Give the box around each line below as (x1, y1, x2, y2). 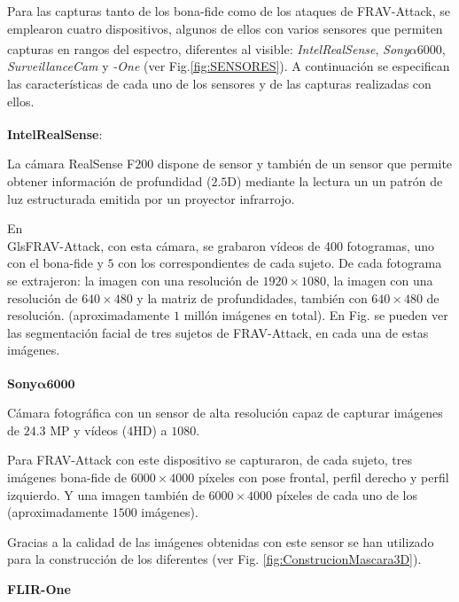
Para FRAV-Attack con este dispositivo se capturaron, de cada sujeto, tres (7, 450, 412, 469)
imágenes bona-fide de (7, 468, 128, 487)
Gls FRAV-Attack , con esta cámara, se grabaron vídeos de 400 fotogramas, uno (7, 236, 435, 254)
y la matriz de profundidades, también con (136, 288, 368, 307)
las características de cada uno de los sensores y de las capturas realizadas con (7, 74, 432, 93)
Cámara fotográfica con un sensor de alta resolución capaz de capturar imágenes (7, 403, 443, 422)
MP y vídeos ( (50, 420, 128, 439)
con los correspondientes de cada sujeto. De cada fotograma (118, 254, 442, 272)
